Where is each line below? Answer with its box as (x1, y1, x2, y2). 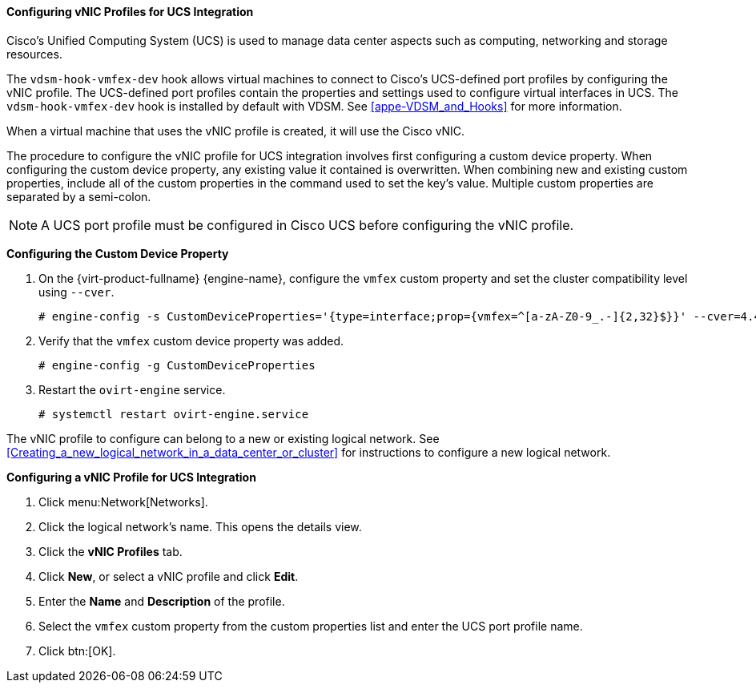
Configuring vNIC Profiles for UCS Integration (6, 5, 254, 18)
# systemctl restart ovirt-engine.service (38, 407, 309, 421)
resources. (6, 46, 62, 61)
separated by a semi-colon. (6, 189, 151, 203)
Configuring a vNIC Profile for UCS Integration (6, 469, 256, 484)
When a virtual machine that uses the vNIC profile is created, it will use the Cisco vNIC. (6, 123, 465, 138)
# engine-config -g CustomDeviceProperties (38, 358, 316, 372)
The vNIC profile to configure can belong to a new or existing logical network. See (6, 431, 440, 445)
